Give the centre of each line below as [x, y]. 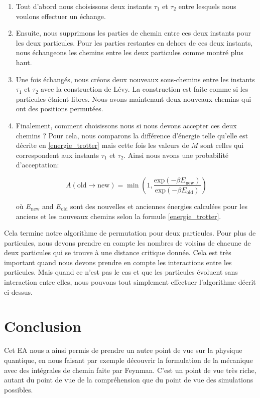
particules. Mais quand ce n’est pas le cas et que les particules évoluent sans [121, 272]
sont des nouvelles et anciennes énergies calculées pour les [159, 206]
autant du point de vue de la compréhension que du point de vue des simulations [129, 380]
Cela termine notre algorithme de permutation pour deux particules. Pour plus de [130, 233]
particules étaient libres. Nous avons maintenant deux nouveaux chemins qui [134, 98]
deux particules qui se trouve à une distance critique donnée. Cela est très [118, 252]
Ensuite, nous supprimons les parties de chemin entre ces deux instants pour [133, 33]
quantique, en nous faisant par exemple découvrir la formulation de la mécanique [128, 360]
